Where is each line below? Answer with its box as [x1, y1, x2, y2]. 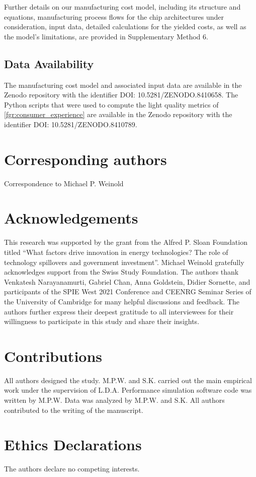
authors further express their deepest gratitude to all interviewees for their [4, 306, 234, 316]
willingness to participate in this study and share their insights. [4, 316, 200, 327]
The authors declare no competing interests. [4, 463, 140, 474]
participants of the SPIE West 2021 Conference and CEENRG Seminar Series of [4, 286, 251, 297]
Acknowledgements [4, 207, 138, 228]
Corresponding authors [4, 148, 167, 169]
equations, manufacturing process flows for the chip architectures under [4, 11, 224, 22]
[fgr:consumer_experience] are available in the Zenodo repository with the [4, 109, 232, 120]
